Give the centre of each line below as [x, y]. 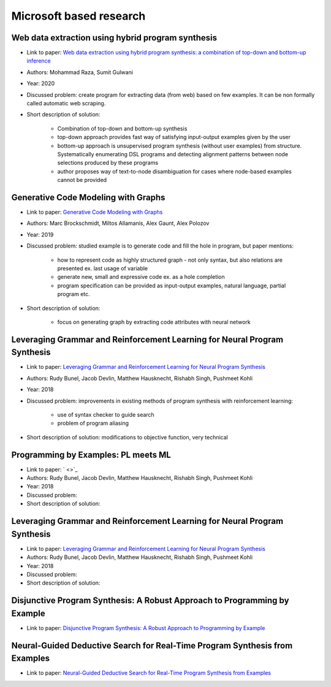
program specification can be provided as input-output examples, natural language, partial [172, 286]
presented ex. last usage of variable [103, 268]
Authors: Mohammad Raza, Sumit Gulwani [80, 72]
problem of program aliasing [93, 423]
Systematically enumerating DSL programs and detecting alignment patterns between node [173, 154]
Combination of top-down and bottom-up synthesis [122, 128]
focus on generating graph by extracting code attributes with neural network [154, 322]
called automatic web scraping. [66, 104]
